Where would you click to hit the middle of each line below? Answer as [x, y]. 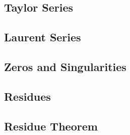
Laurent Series [43, 37]
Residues [27, 96]
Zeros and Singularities [65, 66]
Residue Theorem [51, 126]
